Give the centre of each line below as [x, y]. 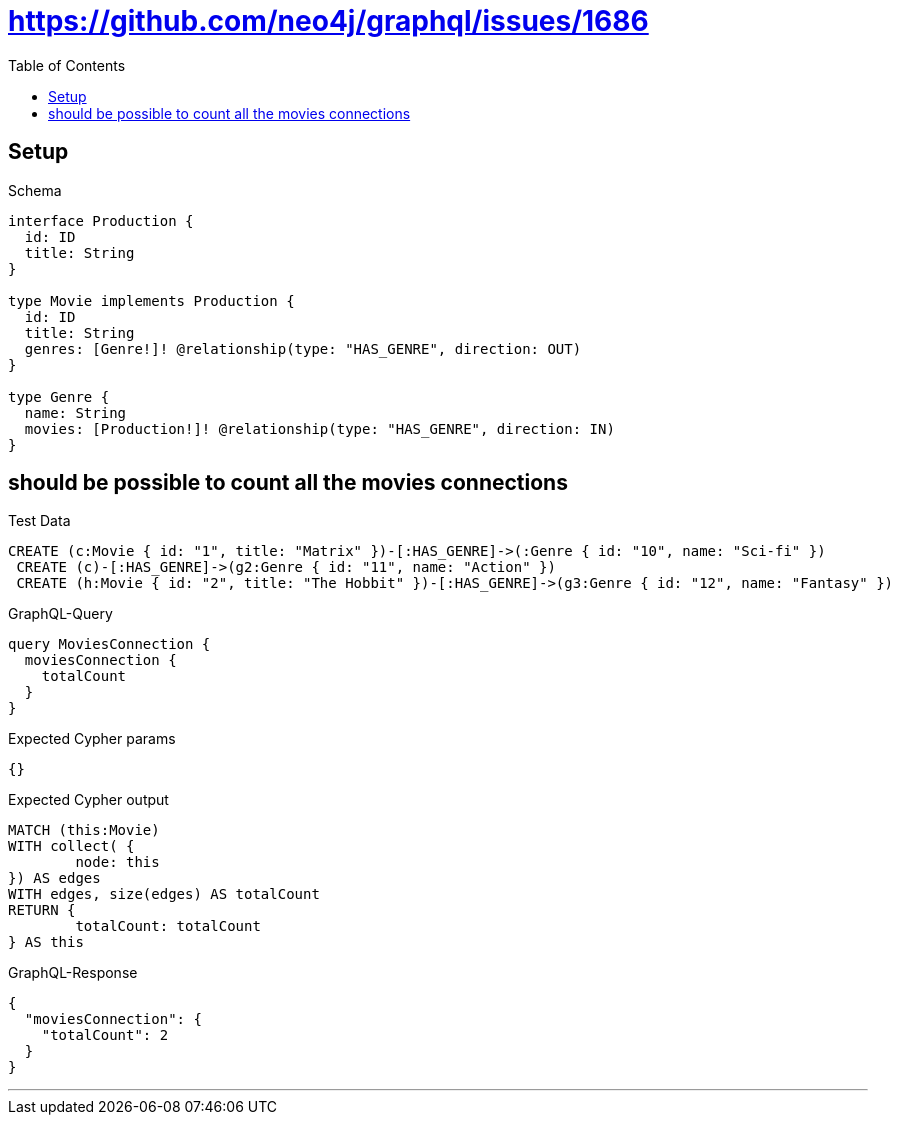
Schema [35, 190]
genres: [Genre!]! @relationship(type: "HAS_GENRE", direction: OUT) [303, 348]
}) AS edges [54, 878]
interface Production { [101, 220]
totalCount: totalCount [168, 926]
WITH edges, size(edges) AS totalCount [164, 894]
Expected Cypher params [92, 739]
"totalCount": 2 [105, 1035]
